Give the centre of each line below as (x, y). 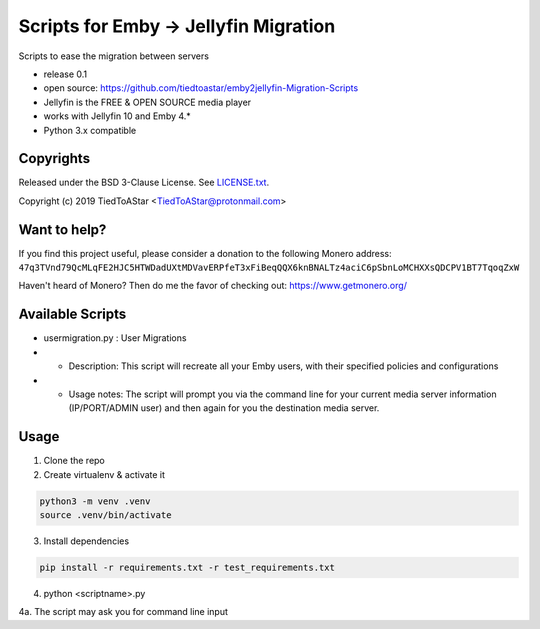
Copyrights (54, 158)
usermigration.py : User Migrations (115, 338)
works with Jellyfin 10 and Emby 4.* (117, 116)
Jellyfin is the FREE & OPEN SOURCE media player (147, 102)
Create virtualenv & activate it (104, 474)
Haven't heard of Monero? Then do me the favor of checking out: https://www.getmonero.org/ (212, 286)
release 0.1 (65, 74)
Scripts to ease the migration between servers (114, 56)
